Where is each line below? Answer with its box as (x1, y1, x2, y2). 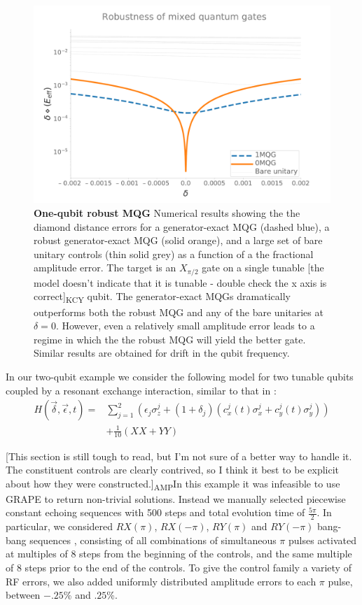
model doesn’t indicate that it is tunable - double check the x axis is (34, 275, 327, 290)
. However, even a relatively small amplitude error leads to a (55, 318, 315, 333)
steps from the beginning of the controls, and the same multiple (79, 546, 352, 561)
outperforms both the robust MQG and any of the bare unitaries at (34, 304, 323, 319)
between (6, 588, 41, 602)
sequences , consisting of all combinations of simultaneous (29, 532, 277, 547)
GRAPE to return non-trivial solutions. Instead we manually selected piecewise (6, 491, 346, 506)
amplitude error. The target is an (34, 260, 176, 275)
